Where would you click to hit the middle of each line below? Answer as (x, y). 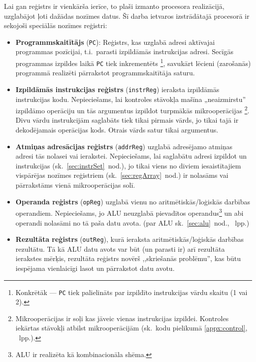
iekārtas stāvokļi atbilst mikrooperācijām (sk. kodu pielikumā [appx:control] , (131, 328)
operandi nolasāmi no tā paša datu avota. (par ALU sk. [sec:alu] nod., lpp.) (132, 222)
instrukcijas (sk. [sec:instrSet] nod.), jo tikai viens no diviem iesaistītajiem (128, 165)
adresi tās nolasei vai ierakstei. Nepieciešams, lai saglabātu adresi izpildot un (131, 156)
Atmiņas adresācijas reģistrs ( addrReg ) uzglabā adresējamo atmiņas (124, 146)
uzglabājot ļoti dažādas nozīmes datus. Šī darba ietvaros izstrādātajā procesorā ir (127, 16)
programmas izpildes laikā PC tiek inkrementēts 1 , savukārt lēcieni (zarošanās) (133, 62)
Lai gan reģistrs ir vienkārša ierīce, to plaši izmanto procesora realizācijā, (114, 6)
